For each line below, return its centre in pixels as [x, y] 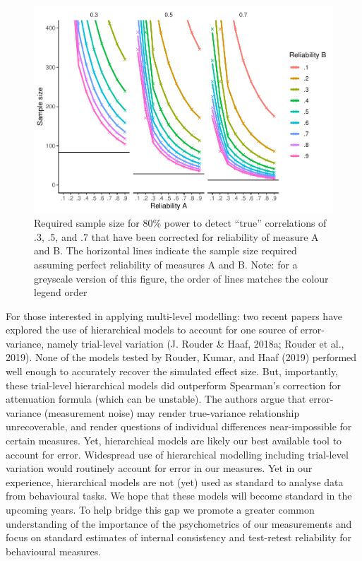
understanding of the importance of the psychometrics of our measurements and [179, 523]
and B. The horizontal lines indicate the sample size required [165, 250]
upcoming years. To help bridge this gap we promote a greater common [160, 509]
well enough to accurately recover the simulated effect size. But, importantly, [172, 371]
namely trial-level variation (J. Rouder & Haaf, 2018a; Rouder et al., [195, 343]
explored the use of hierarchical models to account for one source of [152, 330]
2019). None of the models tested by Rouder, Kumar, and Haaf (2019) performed [181, 357]
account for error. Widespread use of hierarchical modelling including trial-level [177, 454]
